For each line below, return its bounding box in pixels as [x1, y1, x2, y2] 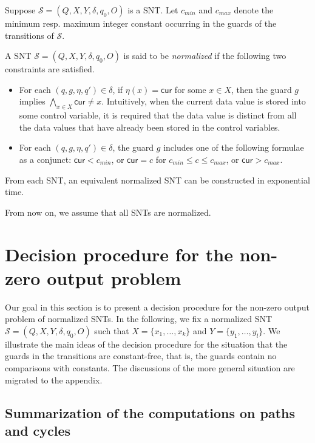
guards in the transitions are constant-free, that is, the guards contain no [5, 349, 277, 362]
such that [94, 324, 129, 337]
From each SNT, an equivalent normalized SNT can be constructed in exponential [5, 173, 310, 186]
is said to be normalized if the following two [123, 49, 286, 62]
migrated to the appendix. [5, 373, 103, 386]
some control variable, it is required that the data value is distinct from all [19, 109, 297, 122]
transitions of [5, 29, 54, 41]
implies [19, 95, 46, 108]
